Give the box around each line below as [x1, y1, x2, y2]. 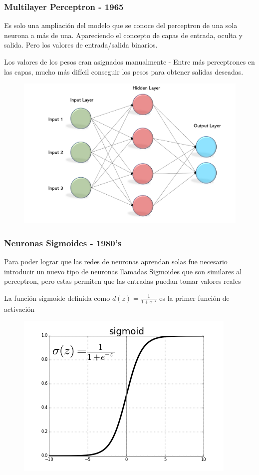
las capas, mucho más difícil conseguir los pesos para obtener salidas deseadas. [4, 66, 244, 77]
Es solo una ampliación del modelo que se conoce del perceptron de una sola [4, 20, 238, 31]
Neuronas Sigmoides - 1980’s [4, 236, 122, 249]
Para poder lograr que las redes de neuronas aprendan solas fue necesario [4, 256, 228, 267]
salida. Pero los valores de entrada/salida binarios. [4, 40, 158, 50]
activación [4, 303, 35, 314]
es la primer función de [159, 292, 230, 303]
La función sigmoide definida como [4, 292, 110, 303]
